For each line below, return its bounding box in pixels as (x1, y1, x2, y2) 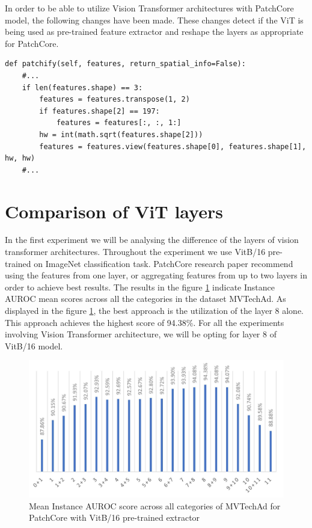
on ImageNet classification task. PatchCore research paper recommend (34, 257, 293, 269)
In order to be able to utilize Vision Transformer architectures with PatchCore (5, 2, 294, 14)
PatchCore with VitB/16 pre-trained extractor (29, 511, 200, 524)
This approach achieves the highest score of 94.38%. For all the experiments (5, 316, 284, 328)
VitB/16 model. (5, 339, 63, 352)
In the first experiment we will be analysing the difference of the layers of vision (5, 233, 299, 246)
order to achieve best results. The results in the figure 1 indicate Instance (5, 280, 275, 293)
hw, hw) (5, 154, 35, 163)
